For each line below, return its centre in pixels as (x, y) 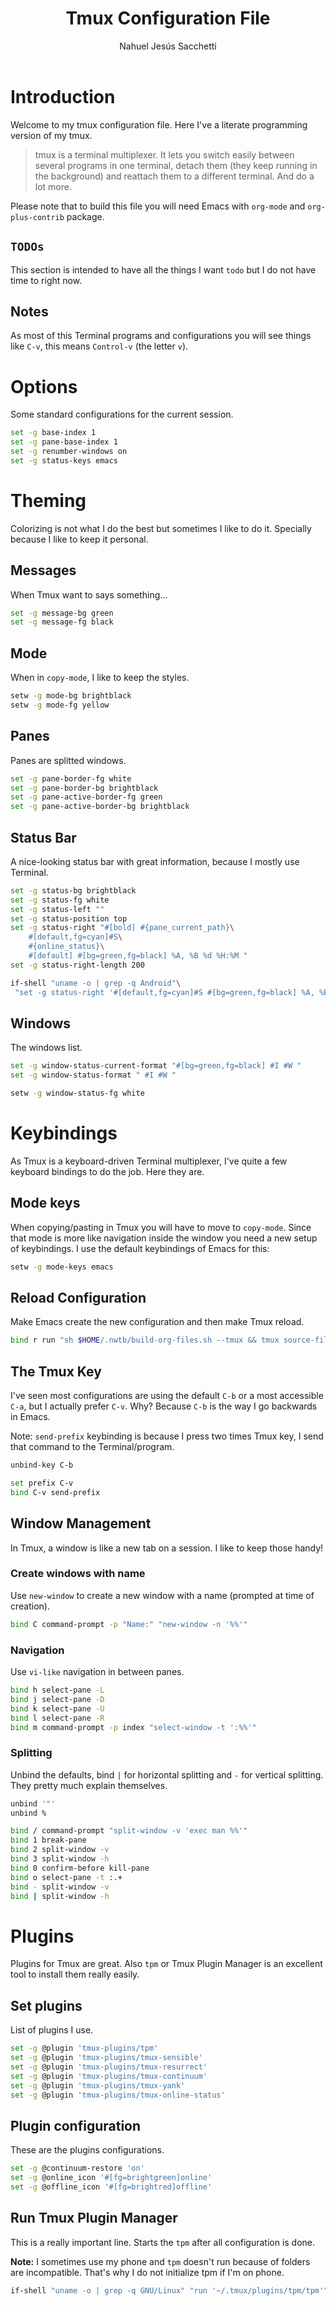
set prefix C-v (42, 1483)
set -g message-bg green (62, 613)
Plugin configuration (76, 2125)
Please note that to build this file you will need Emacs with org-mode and (158, 206)
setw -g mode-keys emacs (62, 1267)
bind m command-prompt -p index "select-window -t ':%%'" (133, 1727)
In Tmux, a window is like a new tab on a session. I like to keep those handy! (167, 1548)
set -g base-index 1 (53, 433)
